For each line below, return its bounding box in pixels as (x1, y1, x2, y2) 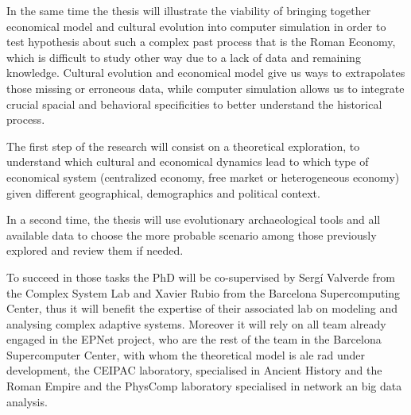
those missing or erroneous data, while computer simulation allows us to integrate (6, 79, 405, 96)
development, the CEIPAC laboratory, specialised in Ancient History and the (6, 362, 382, 378)
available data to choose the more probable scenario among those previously (6, 226, 377, 243)
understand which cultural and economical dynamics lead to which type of (6, 153, 369, 170)
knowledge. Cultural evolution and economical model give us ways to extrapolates (6, 64, 405, 81)
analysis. (6, 393, 48, 409)
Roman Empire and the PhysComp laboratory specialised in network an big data (6, 378, 402, 394)
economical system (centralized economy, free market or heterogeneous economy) (6, 168, 400, 185)
